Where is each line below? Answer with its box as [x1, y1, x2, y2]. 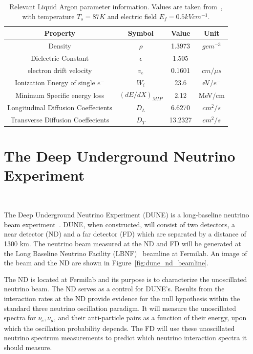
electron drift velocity [27, 65, 92, 75]
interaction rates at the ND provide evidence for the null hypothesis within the [4, 293, 240, 304]
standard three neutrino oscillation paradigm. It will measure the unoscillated [4, 303, 236, 313]
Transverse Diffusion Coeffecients [10, 115, 109, 125]
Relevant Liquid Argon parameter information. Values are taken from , [9, 1, 223, 11]
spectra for [4, 312, 36, 323]
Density [48, 41, 71, 51]
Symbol [128, 28, 154, 38]
